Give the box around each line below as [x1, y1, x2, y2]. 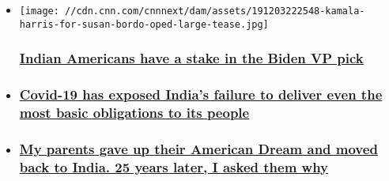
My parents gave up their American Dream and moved [19, 138, 378, 158]
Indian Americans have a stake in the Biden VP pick [19, 48, 364, 68]
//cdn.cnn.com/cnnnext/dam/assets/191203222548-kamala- [65, 6, 365, 17]
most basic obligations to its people [19, 103, 250, 122]
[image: [19, 6, 59, 17]
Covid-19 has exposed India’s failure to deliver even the [19, 85, 383, 104]
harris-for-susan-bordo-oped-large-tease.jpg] [19, 18, 269, 30]
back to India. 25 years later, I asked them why [19, 156, 329, 176]
